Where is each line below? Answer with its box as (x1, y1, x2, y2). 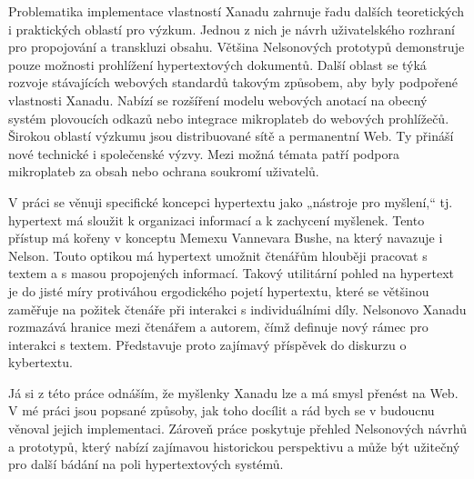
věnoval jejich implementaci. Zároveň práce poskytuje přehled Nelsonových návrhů (8, 419, 467, 438)
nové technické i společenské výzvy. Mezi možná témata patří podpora (8, 144, 399, 163)
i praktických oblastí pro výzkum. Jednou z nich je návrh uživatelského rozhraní (8, 19, 455, 38)
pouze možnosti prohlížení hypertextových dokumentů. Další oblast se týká (8, 55, 427, 74)
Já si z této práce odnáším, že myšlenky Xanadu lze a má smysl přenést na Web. (8, 383, 459, 402)
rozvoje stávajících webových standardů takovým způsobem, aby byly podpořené (8, 73, 458, 92)
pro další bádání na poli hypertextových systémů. (8, 454, 284, 474)
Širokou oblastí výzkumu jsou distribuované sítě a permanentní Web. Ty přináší (8, 126, 454, 145)
